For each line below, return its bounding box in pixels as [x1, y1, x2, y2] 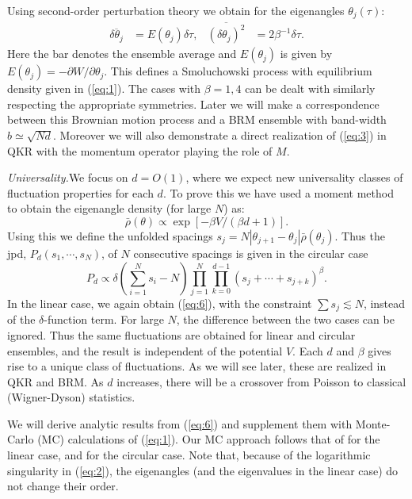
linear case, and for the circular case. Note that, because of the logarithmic [7, 447, 371, 463]
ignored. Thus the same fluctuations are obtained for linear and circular [7, 326, 356, 343]
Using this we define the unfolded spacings [7, 227, 213, 244]
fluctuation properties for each [7, 184, 154, 201]
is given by [280, 45, 333, 62]
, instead [363, 294, 406, 311]
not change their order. [7, 478, 119, 494]
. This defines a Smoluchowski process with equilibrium [104, 63, 372, 79]
